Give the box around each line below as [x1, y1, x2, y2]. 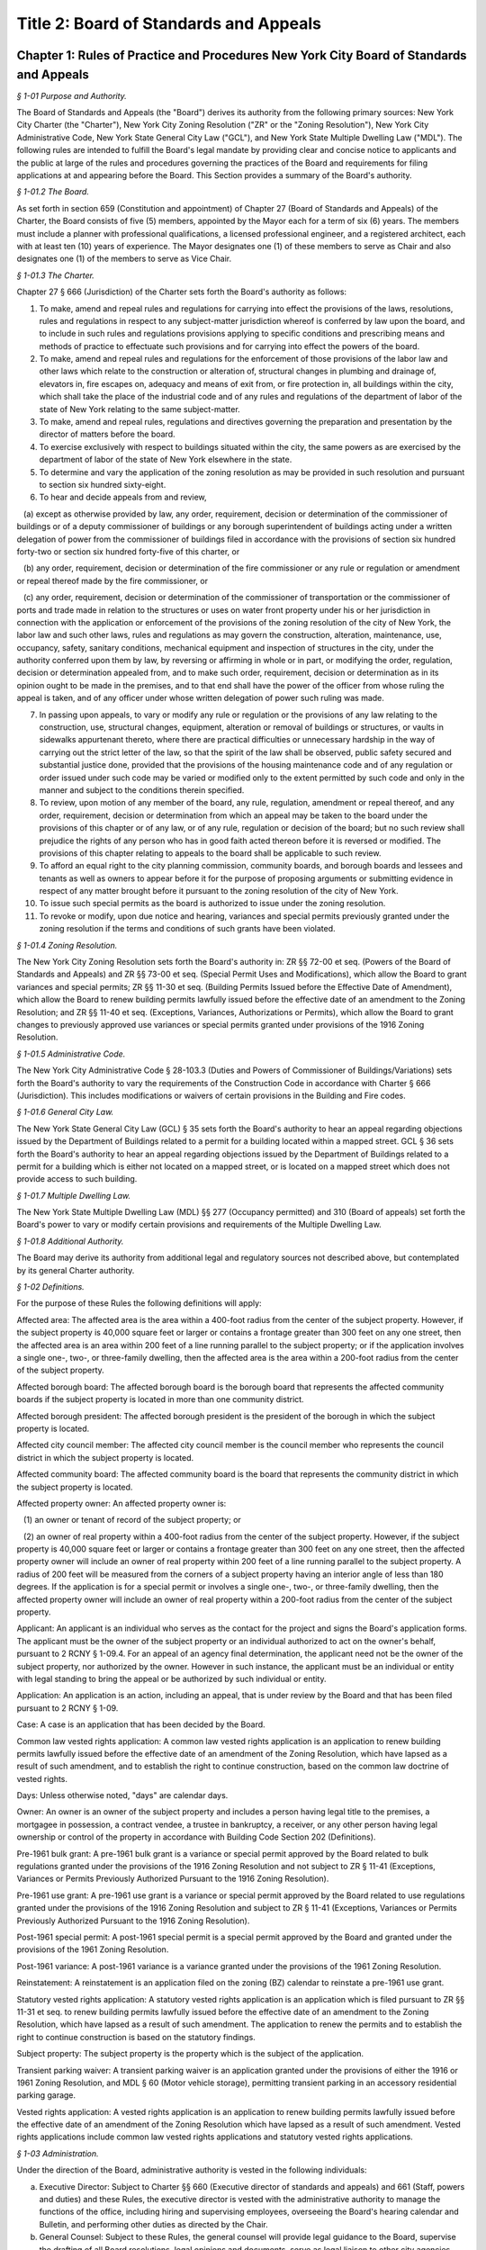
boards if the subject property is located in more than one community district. [16, 1394, 305, 1405]
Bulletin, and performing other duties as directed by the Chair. [39, 2218, 269, 2229]
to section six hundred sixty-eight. [39, 479, 166, 490]
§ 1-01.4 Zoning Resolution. [16, 940, 118, 950]
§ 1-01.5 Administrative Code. [16, 1048, 126, 1059]
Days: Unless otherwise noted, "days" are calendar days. [16, 1790, 229, 1801]
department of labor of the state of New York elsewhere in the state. [39, 454, 292, 465]
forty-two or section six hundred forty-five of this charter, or [16, 545, 240, 557]
